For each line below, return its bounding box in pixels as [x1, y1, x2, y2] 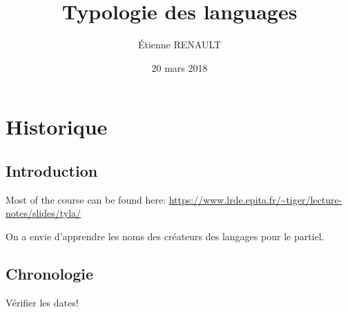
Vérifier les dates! [6, 295, 79, 309]
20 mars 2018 [151, 60, 208, 75]
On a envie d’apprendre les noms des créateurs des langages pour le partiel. [6, 228, 325, 243]
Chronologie [6, 262, 94, 284]
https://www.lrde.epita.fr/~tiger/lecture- [168, 192, 342, 206]
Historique [6, 113, 108, 141]
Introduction [6, 159, 98, 181]
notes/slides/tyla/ [6, 206, 81, 220]
